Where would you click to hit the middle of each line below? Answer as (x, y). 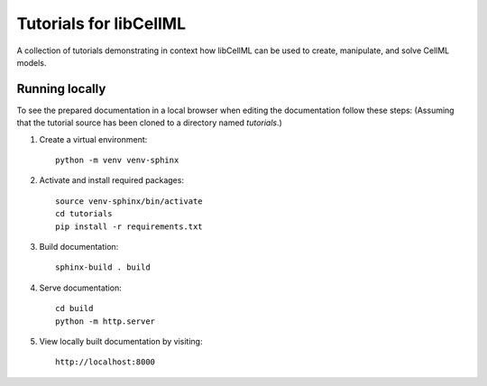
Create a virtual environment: (93, 139)
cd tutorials (84, 214)
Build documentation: (79, 246)
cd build (74, 308)
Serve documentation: (80, 288)
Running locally (61, 89)
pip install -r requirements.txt (129, 226)
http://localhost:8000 (106, 362)
